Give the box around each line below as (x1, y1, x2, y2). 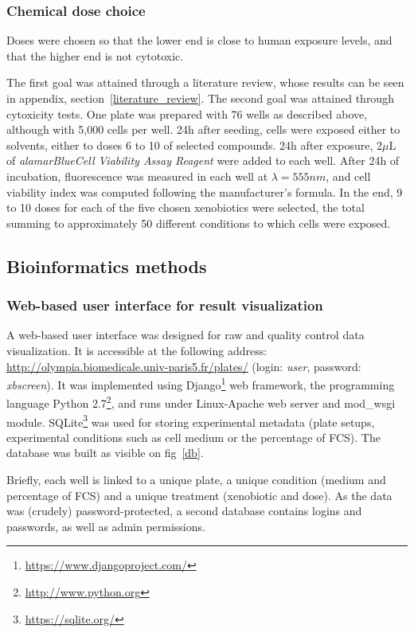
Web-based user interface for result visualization (6, 295, 323, 315)
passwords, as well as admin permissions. (6, 518, 205, 534)
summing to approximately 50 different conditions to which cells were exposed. (6, 214, 391, 231)
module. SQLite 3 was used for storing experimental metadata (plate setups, (6, 411, 375, 430)
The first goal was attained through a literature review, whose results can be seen (6, 74, 404, 91)
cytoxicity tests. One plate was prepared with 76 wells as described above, (6, 105, 368, 122)
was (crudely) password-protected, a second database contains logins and (6, 502, 362, 519)
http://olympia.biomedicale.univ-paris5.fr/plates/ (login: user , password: (6, 358, 361, 374)
